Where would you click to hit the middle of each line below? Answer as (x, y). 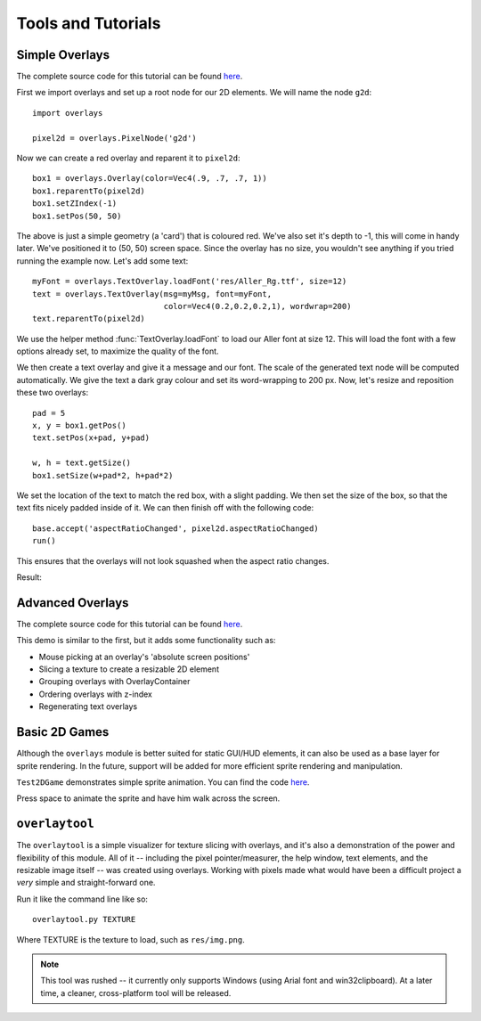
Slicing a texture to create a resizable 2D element (129, 669)
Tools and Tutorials (89, 23)
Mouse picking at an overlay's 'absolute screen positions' (144, 657)
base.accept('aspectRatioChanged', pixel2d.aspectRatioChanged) (176, 528)
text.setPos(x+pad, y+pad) (91, 438)
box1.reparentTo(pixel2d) (89, 191)
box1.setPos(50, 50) (77, 216)
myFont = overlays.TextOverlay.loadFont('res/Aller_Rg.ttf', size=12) (190, 282)
